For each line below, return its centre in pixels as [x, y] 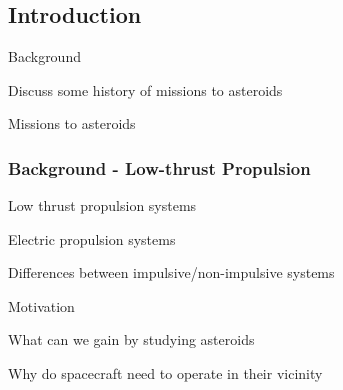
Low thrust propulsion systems [102, 205]
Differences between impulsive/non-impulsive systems [171, 272]
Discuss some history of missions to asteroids [145, 89]
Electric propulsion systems [92, 238]
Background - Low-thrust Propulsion [159, 167]
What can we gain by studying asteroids [131, 339]
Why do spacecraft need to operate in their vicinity [165, 372]
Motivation [41, 305]
